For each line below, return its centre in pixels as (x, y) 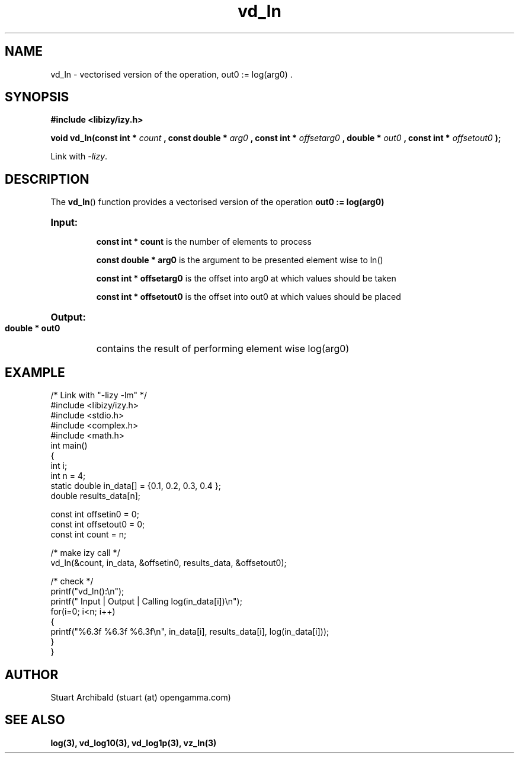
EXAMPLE (35, 372)
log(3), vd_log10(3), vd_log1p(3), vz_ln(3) (134, 743)
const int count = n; (89, 535)
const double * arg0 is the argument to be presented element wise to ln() (240, 260)
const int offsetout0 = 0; (98, 524)
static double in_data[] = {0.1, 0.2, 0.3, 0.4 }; (136, 486)
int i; (59, 466)
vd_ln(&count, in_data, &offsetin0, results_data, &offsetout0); (169, 563)
